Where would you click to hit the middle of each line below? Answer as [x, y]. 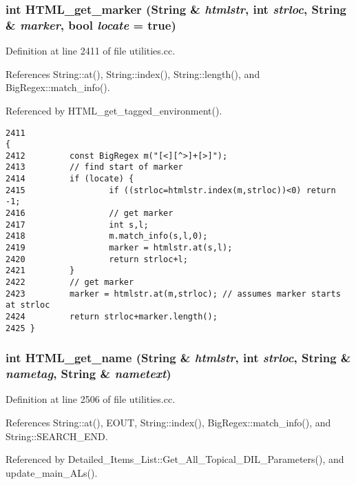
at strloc [28, 305]
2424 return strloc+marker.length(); [112, 317]
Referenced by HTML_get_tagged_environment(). [114, 110]
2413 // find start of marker [94, 167]
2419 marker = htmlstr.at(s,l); [119, 248]
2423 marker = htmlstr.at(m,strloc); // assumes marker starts [173, 294]
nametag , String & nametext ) [88, 374]
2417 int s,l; [77, 225]
